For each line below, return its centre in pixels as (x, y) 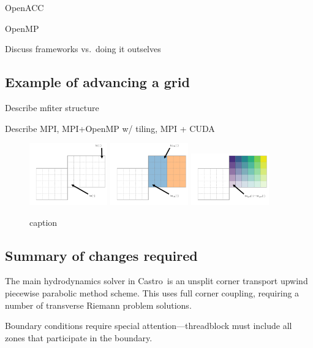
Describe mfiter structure (52, 107)
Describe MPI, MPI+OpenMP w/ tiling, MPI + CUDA (110, 128)
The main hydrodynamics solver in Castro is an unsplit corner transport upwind (156, 281)
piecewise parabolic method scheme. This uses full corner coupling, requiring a (152, 293)
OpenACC (25, 7)
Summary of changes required (101, 255)
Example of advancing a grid (97, 82)
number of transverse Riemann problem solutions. (98, 305)
